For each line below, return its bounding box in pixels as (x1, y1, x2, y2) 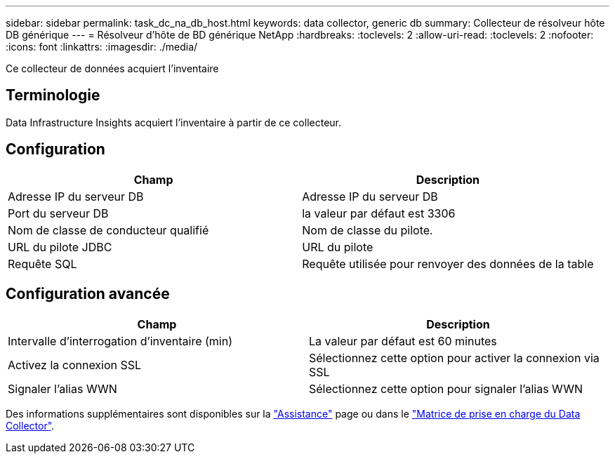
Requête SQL (8, 256, 77, 271)
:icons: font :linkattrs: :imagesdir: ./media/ (6, 41, 198, 53)
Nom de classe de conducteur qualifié (8, 222, 209, 237)
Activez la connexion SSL (8, 357, 142, 372)
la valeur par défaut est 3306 (302, 206, 456, 220)
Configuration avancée (6, 285, 170, 303)
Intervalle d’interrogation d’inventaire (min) (8, 333, 232, 348)
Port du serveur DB (8, 206, 109, 220)
